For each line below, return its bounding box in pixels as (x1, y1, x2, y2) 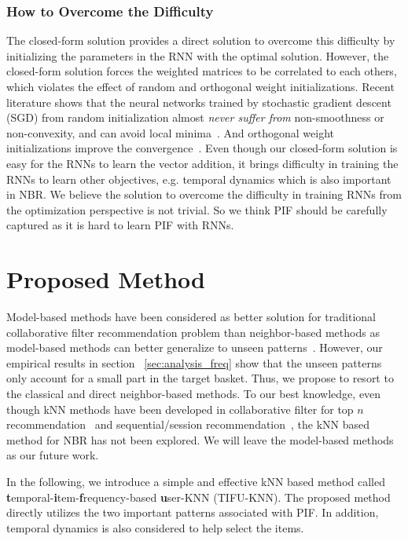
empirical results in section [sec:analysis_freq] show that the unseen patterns (6, 354, 382, 371)
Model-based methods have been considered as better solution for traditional (6, 309, 376, 325)
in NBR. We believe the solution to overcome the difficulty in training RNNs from (6, 186, 402, 203)
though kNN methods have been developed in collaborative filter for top (6, 400, 354, 417)
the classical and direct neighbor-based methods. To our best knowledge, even (6, 386, 381, 402)
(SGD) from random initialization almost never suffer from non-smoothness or (6, 109, 384, 126)
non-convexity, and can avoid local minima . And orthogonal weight (6, 124, 334, 141)
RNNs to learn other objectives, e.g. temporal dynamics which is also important (6, 170, 391, 187)
